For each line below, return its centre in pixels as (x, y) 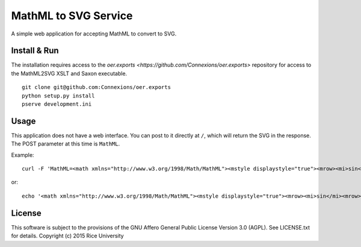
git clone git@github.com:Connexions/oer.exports (97, 87)
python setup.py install (58, 96)
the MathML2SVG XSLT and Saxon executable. (69, 73)
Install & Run (35, 51)
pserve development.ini (57, 104)
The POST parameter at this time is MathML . (66, 144)
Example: (23, 155)
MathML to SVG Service (72, 16)
